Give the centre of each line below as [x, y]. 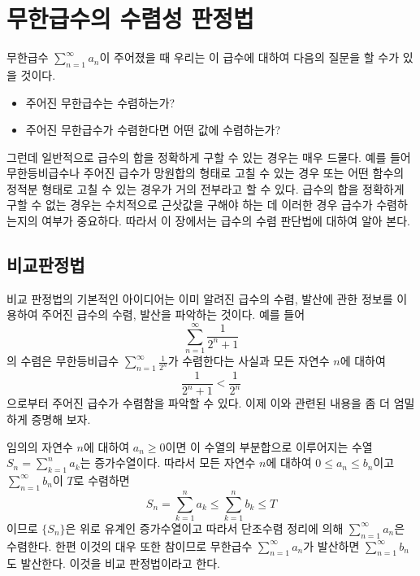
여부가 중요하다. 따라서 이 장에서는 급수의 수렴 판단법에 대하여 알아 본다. [226, 221]
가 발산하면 [331, 545]
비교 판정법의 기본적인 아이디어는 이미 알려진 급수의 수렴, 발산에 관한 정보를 [200, 298]
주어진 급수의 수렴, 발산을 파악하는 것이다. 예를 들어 [173, 314]
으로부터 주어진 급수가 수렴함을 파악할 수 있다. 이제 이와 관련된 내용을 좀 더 [198, 403]
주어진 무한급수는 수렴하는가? [100, 102]
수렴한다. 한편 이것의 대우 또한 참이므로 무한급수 [130, 545]
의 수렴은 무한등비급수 [63, 361]
